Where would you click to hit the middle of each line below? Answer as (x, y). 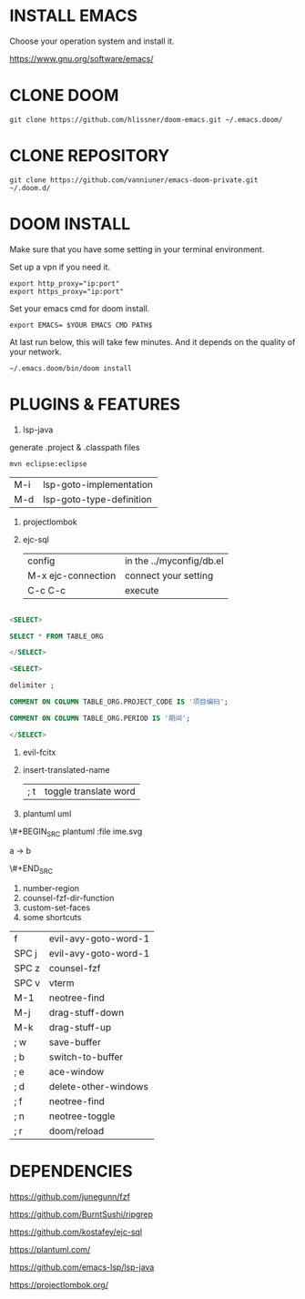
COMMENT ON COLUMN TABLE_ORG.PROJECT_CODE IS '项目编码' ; (119, 702)
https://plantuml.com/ (50, 1250)
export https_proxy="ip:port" (67, 291)
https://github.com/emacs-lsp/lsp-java (82, 1267)
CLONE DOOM (64, 96)
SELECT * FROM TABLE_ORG (56, 636)
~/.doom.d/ (30, 188)
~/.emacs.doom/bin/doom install (71, 368)
